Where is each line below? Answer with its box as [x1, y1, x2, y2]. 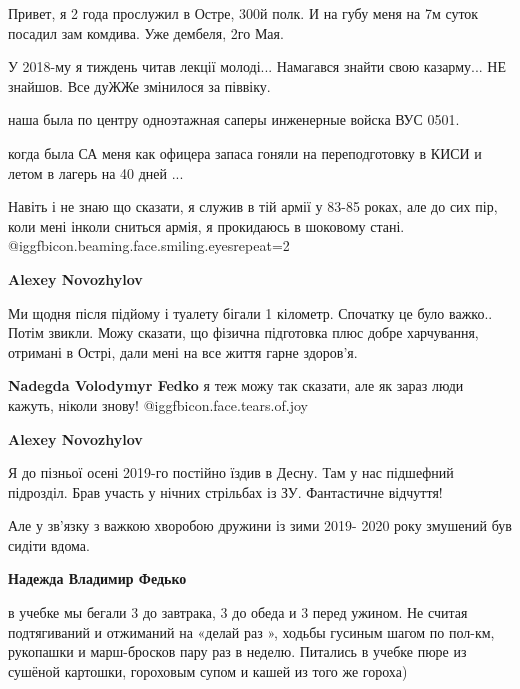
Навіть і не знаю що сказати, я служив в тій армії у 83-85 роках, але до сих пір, [8, 196, 498, 217]
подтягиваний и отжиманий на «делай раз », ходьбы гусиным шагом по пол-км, [8, 621, 495, 642]
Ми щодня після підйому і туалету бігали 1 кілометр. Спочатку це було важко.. [8, 302, 493, 323]
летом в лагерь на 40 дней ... [8, 162, 184, 183]
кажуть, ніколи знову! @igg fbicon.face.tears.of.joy [8, 394, 308, 415]
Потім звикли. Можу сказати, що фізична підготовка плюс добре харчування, [8, 322, 479, 343]
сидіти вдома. [8, 534, 90, 555]
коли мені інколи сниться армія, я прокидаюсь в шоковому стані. [8, 215, 405, 236]
